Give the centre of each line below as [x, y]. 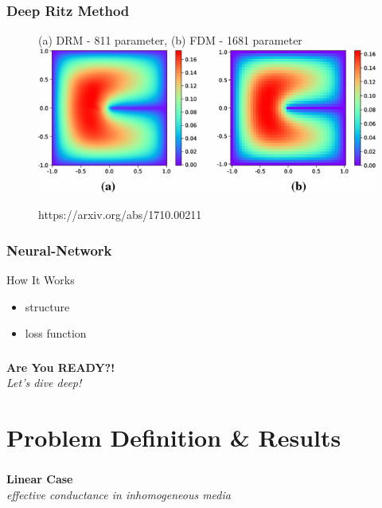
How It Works [41, 280]
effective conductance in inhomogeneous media [119, 494]
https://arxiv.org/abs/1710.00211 [120, 215]
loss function [56, 333]
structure [47, 306]
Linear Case [40, 479]
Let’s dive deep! [44, 383]
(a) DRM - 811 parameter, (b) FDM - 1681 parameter [170, 40]
